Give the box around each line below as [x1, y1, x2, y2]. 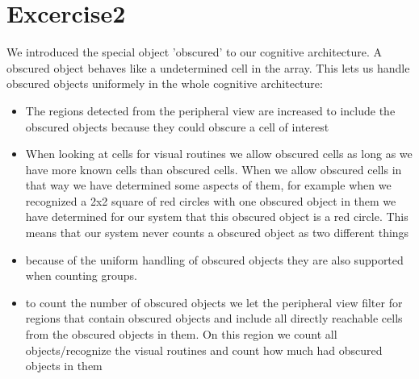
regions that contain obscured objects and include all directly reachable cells [25, 310, 403, 327]
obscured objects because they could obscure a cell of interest [25, 118, 329, 135]
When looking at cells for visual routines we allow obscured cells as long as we [25, 145, 413, 162]
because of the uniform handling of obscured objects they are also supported [25, 251, 404, 268]
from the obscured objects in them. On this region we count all [25, 326, 337, 343]
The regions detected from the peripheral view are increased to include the [25, 102, 396, 119]
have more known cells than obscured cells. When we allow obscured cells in [25, 160, 402, 177]
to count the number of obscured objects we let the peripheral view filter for [25, 294, 403, 310]
